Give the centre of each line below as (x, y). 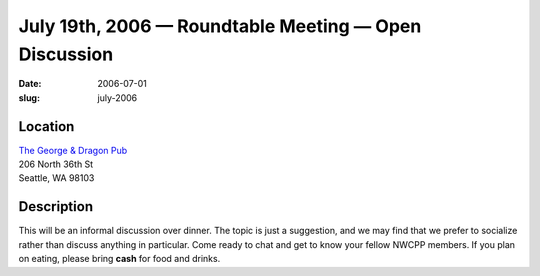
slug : (29, 97)
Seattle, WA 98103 (56, 178)
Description (56, 206)
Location (46, 126)
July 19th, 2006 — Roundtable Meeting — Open (220, 26)
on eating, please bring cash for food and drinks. (119, 259)
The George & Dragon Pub (73, 150)
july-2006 (117, 97)
